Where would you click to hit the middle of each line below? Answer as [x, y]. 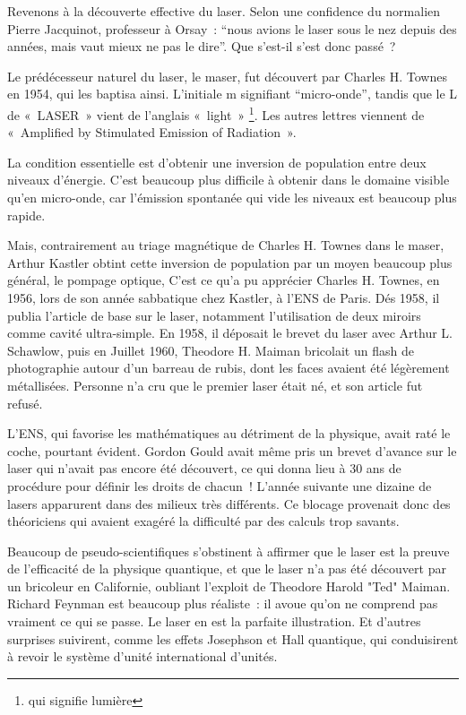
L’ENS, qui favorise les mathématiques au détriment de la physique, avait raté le [229, 433]
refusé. [25, 403]
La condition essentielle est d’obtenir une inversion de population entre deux [217, 162]
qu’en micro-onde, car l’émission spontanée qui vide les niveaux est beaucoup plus [232, 197]
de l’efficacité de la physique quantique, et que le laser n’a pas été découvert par [227, 569]
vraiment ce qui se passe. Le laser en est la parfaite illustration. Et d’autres [214, 621]
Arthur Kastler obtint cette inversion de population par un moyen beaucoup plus [230, 262]
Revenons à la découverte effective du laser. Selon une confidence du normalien [224, 11]
